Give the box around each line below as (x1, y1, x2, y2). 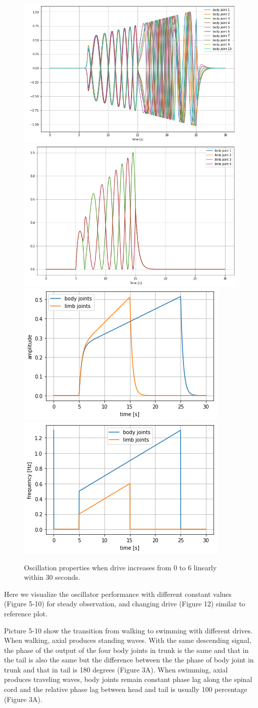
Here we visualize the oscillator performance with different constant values (4, 588, 232, 599)
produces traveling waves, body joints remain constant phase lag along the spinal (4, 674, 252, 684)
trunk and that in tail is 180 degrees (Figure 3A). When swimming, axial (4, 664, 228, 674)
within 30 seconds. (24, 572, 80, 582)
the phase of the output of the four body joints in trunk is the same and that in (4, 644, 249, 655)
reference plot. (4, 608, 47, 618)
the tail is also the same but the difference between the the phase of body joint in (4, 654, 254, 665)
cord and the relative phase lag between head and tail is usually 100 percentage (4, 684, 247, 694)
